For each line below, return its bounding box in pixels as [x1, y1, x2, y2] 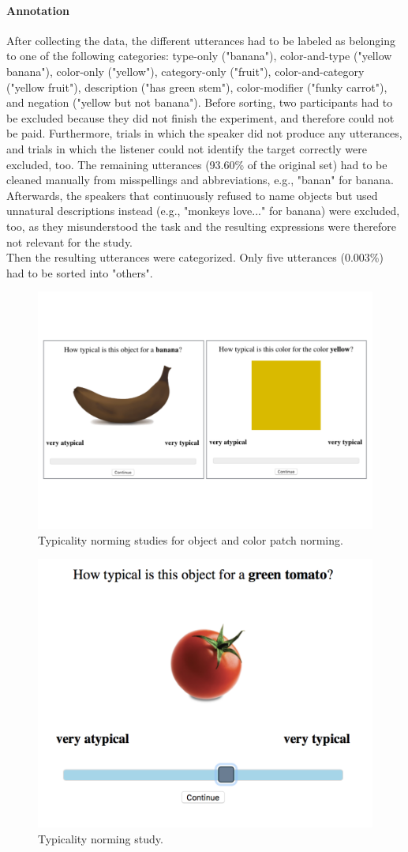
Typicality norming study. [38, 830, 163, 846]
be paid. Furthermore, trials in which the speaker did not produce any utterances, [6, 125, 402, 141]
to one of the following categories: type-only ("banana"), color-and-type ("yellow [6, 47, 392, 64]
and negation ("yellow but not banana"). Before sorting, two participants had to [6, 94, 393, 111]
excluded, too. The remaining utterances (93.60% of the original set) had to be [6, 156, 387, 172]
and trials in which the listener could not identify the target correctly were [6, 140, 367, 156]
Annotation [6, 2, 69, 18]
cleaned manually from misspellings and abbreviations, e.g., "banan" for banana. [6, 172, 394, 188]
